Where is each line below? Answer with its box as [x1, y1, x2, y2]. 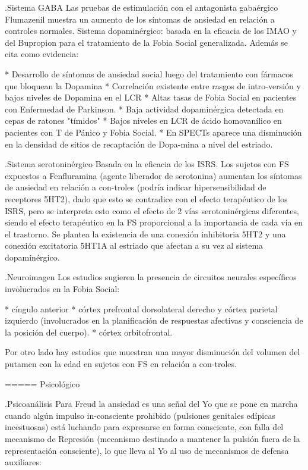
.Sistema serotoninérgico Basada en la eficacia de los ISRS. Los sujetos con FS [5, 158, 289, 170]
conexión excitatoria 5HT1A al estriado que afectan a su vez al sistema [5, 239, 263, 252]
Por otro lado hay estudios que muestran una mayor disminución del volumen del [5, 346, 300, 358]
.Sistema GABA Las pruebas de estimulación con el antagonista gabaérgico [5, 1, 278, 13]
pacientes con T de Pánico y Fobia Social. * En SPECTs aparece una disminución [5, 126, 302, 138]
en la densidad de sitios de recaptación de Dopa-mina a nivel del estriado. [5, 137, 273, 150]
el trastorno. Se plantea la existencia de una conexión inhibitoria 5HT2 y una [5, 227, 286, 240]
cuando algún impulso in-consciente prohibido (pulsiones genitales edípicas [5, 409, 275, 421]
